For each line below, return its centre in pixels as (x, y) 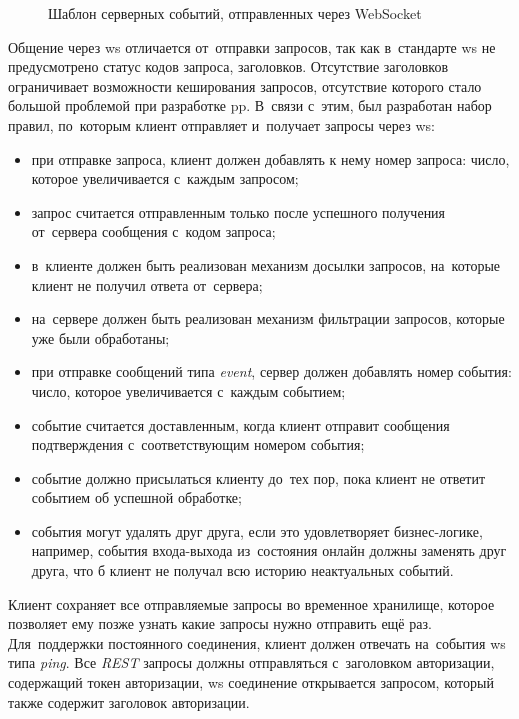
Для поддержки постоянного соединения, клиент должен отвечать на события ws (257, 642)
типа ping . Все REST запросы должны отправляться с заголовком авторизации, (251, 662)
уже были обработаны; (100, 337)
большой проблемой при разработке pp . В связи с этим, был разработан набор (250, 105)
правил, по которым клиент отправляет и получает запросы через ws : (221, 124)
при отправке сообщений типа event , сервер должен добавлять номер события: (271, 371)
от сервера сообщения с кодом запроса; (153, 231)
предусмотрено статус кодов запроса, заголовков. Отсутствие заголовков (228, 66)
